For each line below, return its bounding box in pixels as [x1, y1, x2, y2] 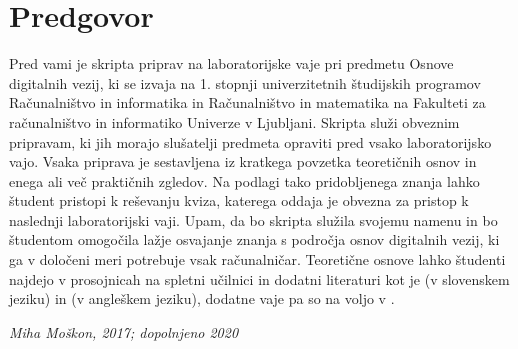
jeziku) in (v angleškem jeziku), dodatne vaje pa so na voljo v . [9, 288, 395, 309]
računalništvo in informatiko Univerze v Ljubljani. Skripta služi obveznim [9, 111, 460, 132]
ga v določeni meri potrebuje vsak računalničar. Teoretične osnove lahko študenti [9, 249, 506, 270]
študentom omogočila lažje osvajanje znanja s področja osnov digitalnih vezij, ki [9, 229, 500, 250]
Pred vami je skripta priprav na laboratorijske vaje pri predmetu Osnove [9, 53, 454, 74]
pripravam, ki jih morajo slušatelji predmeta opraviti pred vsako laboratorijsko [9, 131, 492, 152]
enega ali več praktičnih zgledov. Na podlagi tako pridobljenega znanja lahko [9, 170, 480, 191]
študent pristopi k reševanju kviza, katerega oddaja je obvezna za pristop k [9, 190, 469, 211]
